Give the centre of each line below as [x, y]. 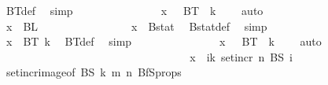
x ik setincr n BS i [241, 56]
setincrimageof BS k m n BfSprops [94, 72]
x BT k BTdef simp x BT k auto [164, 41]
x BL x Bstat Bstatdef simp [136, 26]
